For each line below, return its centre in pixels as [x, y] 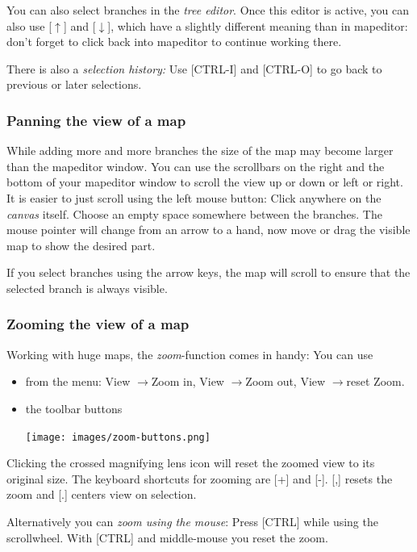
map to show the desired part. [81, 245]
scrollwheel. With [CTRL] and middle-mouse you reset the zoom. [167, 537]
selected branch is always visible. [87, 288]
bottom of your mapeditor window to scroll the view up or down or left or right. [205, 182]
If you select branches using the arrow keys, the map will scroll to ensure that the [208, 272]
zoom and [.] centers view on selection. [102, 494]
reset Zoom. [375, 381]
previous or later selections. [74, 84]
